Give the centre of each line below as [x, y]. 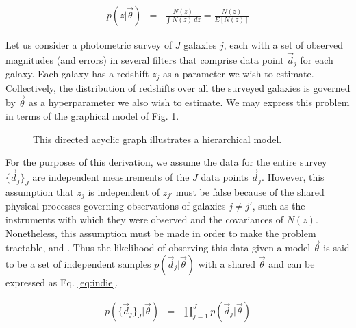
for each [317, 59]
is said [336, 248]
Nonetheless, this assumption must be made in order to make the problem [161, 232]
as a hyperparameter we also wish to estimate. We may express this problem [189, 102]
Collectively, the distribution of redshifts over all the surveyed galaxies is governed [178, 87]
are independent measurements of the [111, 177]
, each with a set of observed [283, 45]
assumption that [40, 191]
